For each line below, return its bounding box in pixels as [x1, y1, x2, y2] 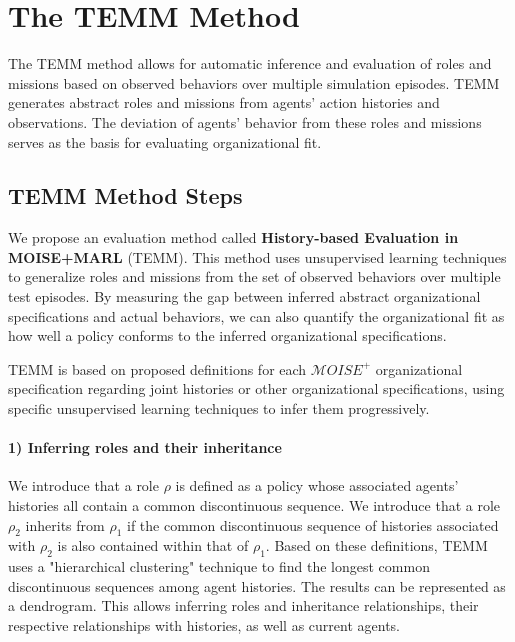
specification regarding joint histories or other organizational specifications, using [8, 378, 505, 399]
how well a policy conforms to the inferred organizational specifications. [8, 325, 447, 346]
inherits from [25, 514, 105, 535]
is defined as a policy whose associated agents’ [175, 475, 459, 496]
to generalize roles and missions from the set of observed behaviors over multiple [8, 266, 501, 287]
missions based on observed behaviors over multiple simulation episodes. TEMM [8, 72, 500, 93]
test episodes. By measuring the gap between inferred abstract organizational [8, 286, 481, 307]
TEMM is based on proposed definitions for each [8, 358, 307, 379]
